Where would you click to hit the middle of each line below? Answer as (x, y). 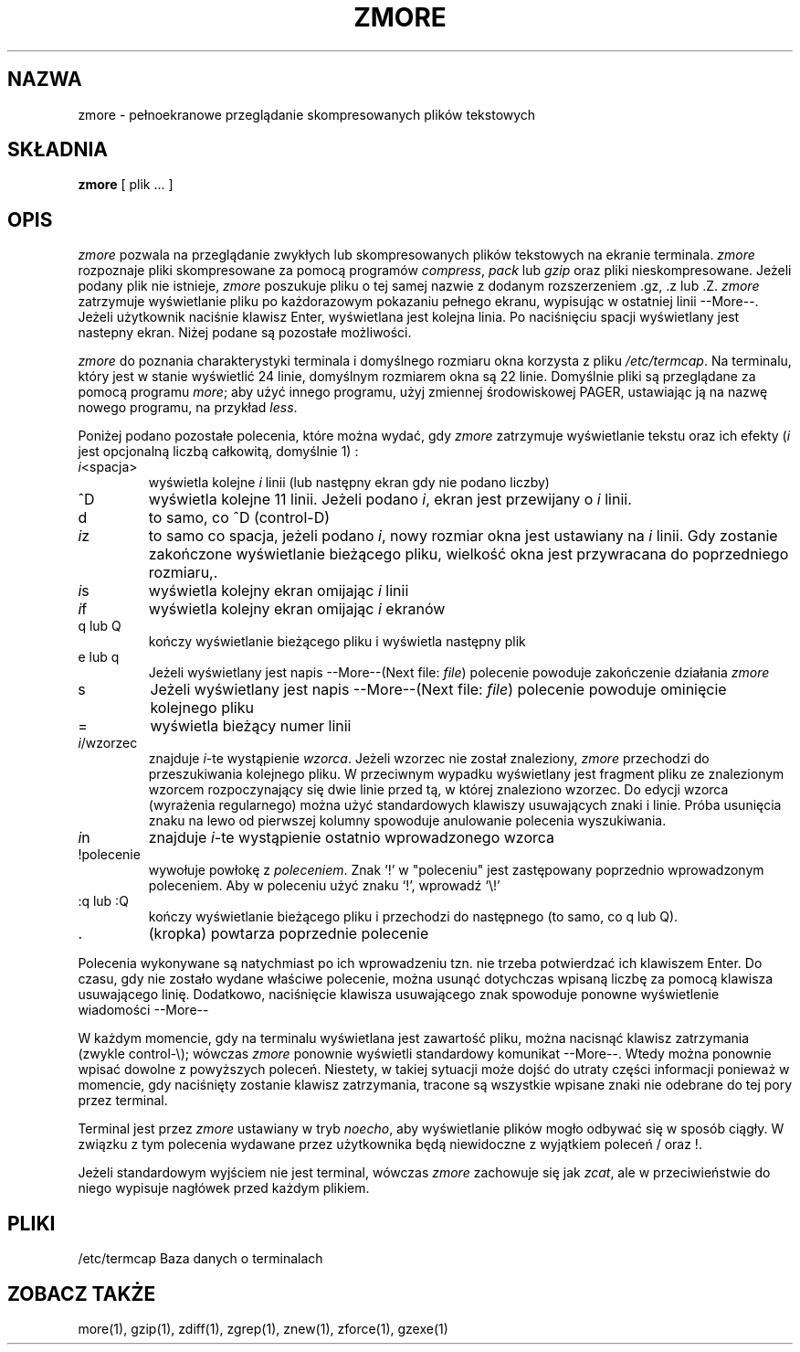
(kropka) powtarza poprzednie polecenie (289, 934)
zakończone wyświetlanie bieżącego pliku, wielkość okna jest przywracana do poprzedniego (468, 554)
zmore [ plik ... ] (126, 185)
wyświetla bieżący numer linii (251, 726)
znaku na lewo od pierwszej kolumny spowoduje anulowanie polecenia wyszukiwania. (407, 821)
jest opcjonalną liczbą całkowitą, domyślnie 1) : (218, 452)
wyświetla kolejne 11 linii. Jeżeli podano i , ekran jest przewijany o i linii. (390, 500)
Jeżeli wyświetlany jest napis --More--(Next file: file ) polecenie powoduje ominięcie (438, 690)
